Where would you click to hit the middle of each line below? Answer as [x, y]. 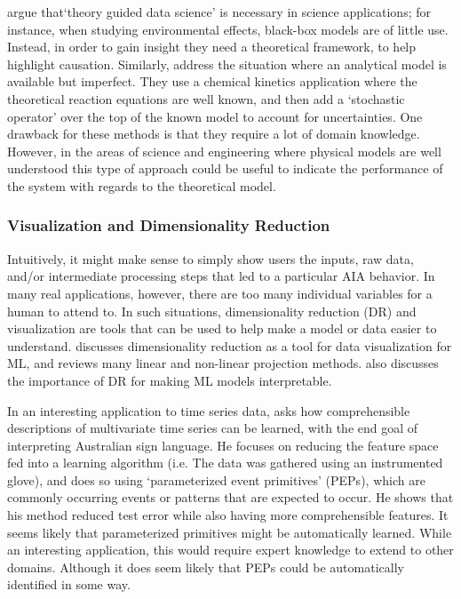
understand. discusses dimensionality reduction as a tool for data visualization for [230, 345]
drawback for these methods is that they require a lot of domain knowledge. [214, 134]
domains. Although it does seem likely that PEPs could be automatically [206, 567]
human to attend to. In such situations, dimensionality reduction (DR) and [212, 311]
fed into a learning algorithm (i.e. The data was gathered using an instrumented [225, 463]
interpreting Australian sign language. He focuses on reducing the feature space [223, 445]
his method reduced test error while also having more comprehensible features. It [228, 515]
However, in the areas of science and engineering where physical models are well [224, 151]
